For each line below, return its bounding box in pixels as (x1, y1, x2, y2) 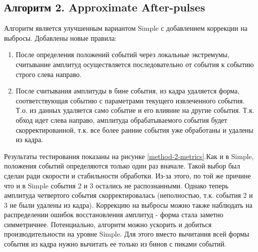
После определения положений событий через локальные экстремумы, (15, 49, 230, 60)
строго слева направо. (15, 69, 82, 79)
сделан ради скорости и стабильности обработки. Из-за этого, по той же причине (4, 170, 251, 180)
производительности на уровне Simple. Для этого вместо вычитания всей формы (4, 229, 250, 239)
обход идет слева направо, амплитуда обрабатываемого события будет (15, 114, 228, 125)
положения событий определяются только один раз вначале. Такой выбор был (4, 161, 240, 171)
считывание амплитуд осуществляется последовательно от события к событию (15, 59, 254, 69)
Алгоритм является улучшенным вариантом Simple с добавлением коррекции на (4, 23, 248, 33)
